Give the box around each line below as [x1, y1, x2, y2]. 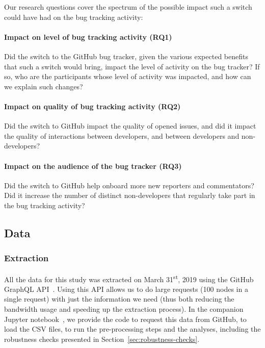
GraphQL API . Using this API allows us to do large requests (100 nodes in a [4, 283, 248, 294]
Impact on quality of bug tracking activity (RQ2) [4, 101, 181, 111]
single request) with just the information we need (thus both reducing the [4, 293, 234, 304]
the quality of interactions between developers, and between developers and [4, 130, 240, 141]
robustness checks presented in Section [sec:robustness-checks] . [4, 333, 200, 344]
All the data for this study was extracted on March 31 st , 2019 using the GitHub [4, 272, 254, 284]
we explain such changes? [4, 81, 83, 91]
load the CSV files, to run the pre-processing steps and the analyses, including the [4, 324, 261, 334]
